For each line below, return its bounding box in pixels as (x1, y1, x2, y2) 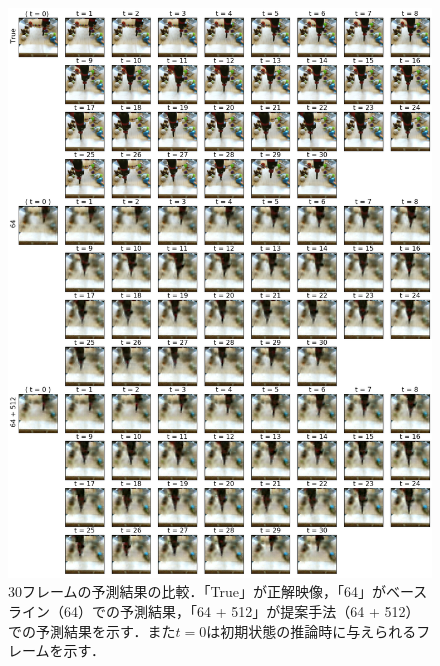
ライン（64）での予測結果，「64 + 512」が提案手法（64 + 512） (8, 600, 420, 621)
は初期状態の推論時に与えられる (206, 620, 417, 641)
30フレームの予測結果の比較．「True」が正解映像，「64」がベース (8, 581, 428, 602)
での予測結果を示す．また (8, 620, 176, 641)
